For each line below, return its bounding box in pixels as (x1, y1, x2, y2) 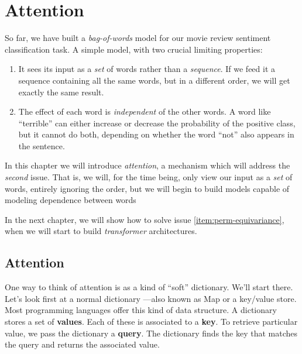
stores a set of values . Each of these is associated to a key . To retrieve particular (5, 315, 298, 328)
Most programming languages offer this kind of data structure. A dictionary (5, 304, 277, 316)
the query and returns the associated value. (5, 338, 160, 350)
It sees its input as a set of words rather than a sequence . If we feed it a (18, 63, 276, 75)
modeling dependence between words (5, 194, 136, 206)
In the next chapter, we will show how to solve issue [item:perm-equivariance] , (5, 213, 284, 225)
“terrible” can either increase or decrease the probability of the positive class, (18, 116, 296, 129)
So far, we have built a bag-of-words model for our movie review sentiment (5, 32, 271, 44)
